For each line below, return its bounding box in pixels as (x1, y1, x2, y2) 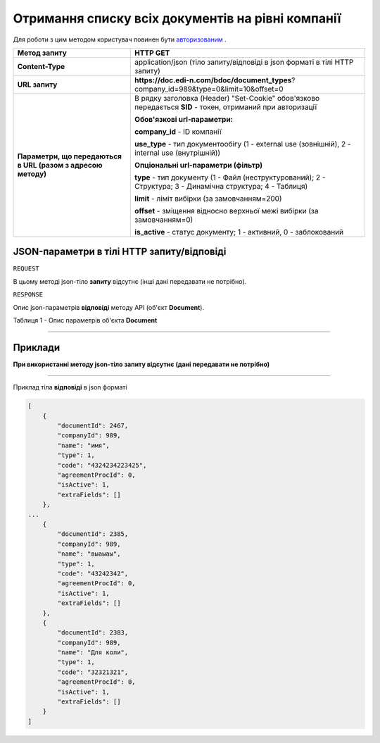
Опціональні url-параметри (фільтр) (134, 160, 263, 170)
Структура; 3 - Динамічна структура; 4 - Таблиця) (134, 181, 308, 191)
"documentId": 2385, (57, 530, 129, 538)
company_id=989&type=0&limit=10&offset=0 (134, 84, 284, 94)
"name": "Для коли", (57, 649, 129, 656)
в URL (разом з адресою (17, 160, 103, 170)
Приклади (13, 342, 61, 354)
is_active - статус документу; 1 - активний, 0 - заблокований (134, 227, 344, 237)
